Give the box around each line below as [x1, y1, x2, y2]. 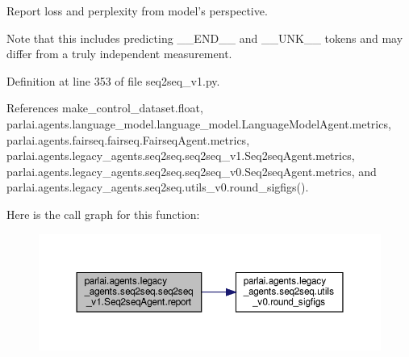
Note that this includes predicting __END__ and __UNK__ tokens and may [6, 29, 403, 46]
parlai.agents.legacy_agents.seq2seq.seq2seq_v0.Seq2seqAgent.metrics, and [6, 162, 377, 179]
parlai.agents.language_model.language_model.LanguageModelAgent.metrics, [6, 115, 391, 132]
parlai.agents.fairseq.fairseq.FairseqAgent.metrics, [6, 131, 250, 148]
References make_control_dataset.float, [6, 99, 203, 116]
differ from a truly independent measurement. [6, 45, 232, 62]
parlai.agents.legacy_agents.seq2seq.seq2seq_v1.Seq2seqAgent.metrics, [6, 147, 355, 164]
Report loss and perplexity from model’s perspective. [6, 2, 268, 19]
